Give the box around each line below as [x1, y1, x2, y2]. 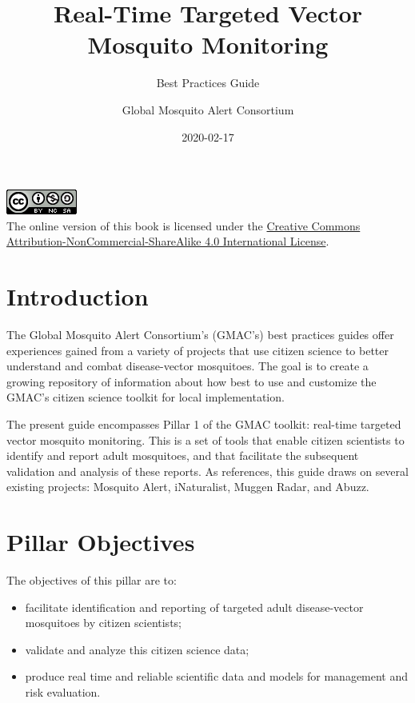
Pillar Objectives [6, 525, 195, 558]
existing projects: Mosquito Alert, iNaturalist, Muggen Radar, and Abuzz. [6, 478, 369, 495]
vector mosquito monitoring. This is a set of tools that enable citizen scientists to [6, 431, 405, 448]
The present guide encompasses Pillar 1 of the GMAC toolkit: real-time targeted [6, 415, 401, 432]
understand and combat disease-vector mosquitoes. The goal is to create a [6, 357, 369, 374]
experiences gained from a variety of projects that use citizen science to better [6, 342, 389, 358]
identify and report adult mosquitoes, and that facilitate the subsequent [6, 447, 359, 464]
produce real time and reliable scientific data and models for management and [25, 668, 409, 685]
